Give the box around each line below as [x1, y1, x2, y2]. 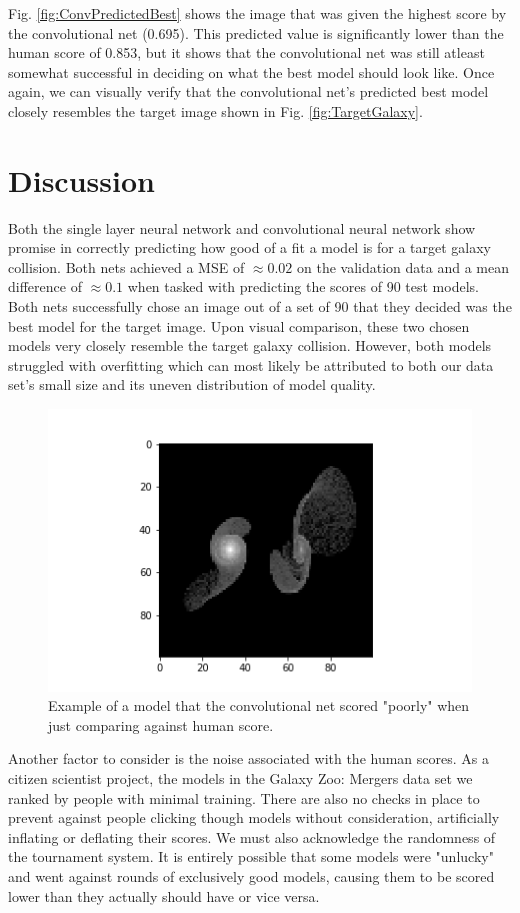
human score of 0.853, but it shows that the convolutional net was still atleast [8, 42, 485, 63]
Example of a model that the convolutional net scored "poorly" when [48, 695, 470, 716]
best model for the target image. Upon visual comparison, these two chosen [8, 315, 470, 336]
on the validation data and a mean [297, 256, 509, 277]
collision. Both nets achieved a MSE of [8, 256, 245, 277]
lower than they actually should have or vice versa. [8, 885, 320, 906]
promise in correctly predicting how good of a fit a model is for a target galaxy [8, 237, 491, 258]
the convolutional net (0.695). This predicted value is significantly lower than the [8, 22, 504, 43]
